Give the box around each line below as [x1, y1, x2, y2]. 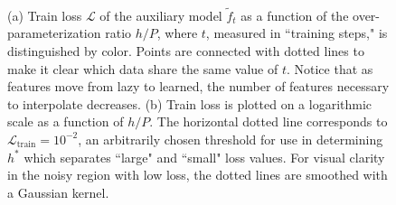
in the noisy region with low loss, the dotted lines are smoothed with [7, 165, 388, 184]
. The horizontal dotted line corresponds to [149, 112, 388, 131]
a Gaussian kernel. [7, 182, 109, 201]
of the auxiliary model [99, 5, 222, 24]
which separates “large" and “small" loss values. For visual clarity [24, 147, 385, 166]
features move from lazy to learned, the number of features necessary [7, 77, 390, 96]
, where [156, 23, 198, 42]
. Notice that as [286, 59, 373, 78]
